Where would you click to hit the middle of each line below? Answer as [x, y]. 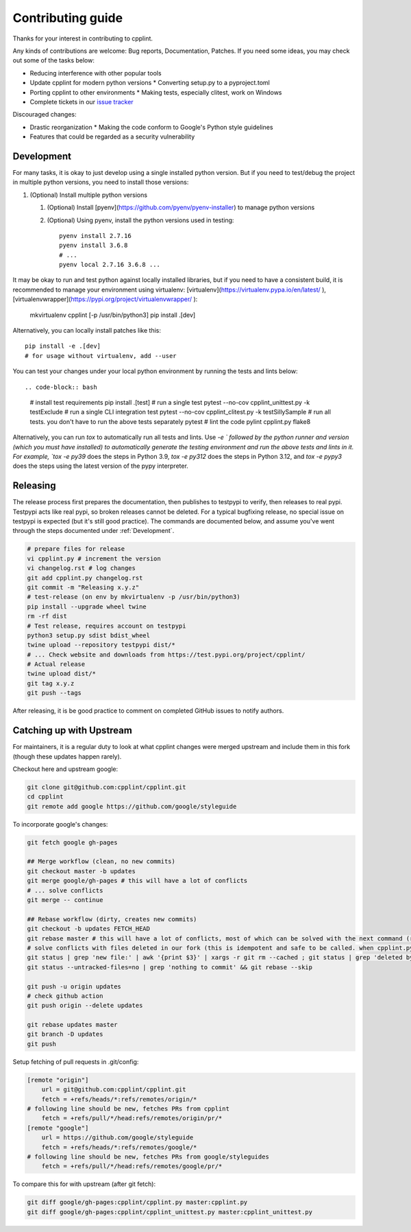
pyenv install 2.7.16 [95, 236]
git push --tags [54, 693]
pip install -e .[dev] [63, 346]
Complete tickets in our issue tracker [82, 102]
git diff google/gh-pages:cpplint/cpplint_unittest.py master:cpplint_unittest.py [170, 1212]
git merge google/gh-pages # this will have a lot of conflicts [137, 881]
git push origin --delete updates [85, 1006]
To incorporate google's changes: [60, 824]
